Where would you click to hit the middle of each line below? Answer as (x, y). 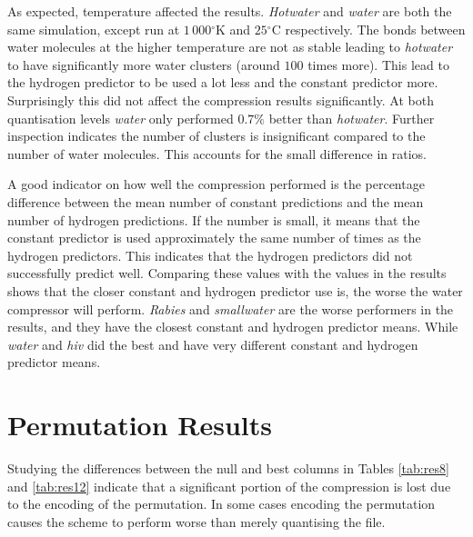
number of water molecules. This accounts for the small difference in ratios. (217, 153)
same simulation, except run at (94, 29)
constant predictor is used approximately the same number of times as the (214, 238)
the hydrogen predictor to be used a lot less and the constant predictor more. (223, 82)
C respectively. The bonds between (368, 29)
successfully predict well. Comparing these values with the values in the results (227, 273)
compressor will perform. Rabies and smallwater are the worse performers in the (231, 308)
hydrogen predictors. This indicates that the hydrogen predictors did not (210, 255)
